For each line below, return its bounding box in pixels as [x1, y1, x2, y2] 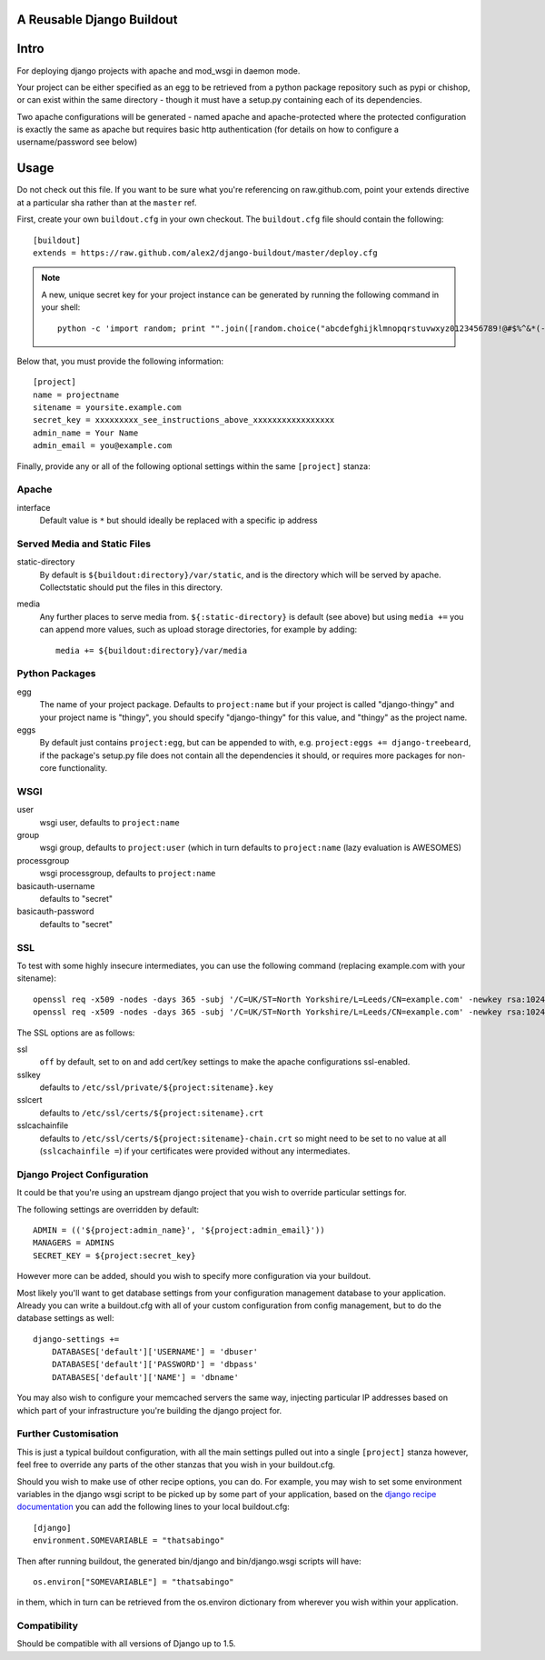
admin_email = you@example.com [33, 441, 173, 451]
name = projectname [33, 389, 120, 400]
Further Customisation [16, 1427, 119, 1440]
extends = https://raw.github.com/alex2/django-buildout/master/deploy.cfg [33, 247, 378, 258]
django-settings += [33, 1334, 120, 1345]
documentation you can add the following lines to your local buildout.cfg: [16, 1501, 290, 1513]
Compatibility [16, 1619, 79, 1632]
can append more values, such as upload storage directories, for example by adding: [39, 624, 358, 635]
